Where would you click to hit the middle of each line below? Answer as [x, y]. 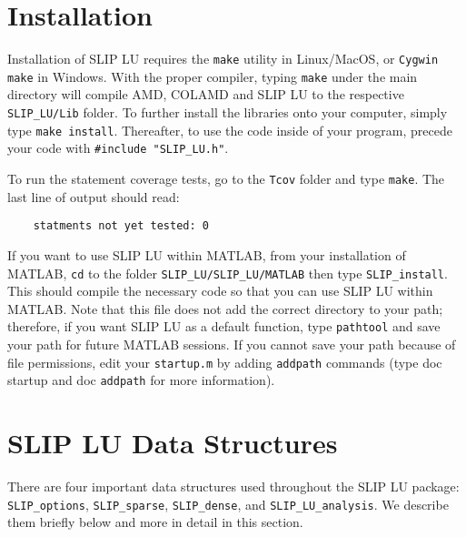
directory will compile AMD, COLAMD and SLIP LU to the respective [206, 94]
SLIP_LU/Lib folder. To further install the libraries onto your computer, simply [228, 112]
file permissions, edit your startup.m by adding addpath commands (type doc [225, 362]
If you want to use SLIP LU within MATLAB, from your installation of [207, 254]
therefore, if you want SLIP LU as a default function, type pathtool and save [224, 326]
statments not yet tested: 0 [121, 226]
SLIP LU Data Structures [173, 443]
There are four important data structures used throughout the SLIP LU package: [233, 486]
